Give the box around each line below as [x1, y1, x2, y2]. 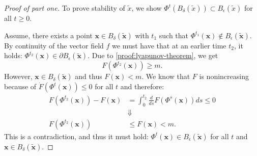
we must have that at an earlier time [112, 40, 226, 50]
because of [4, 81, 37, 92]
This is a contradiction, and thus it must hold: [4, 131, 149, 141]
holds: [4, 50, 22, 61]
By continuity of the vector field [4, 40, 104, 50]
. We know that [141, 71, 190, 82]
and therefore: [120, 81, 164, 92]
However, [4, 71, 33, 82]
